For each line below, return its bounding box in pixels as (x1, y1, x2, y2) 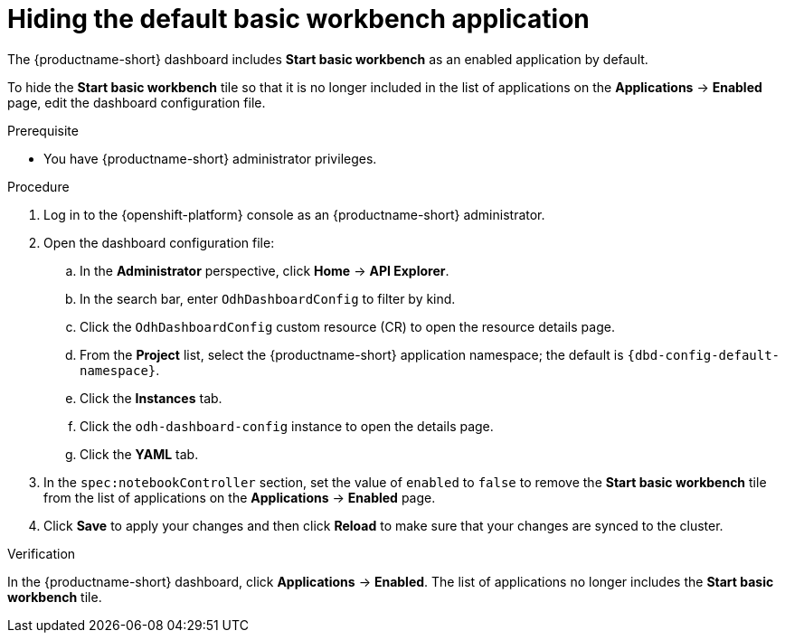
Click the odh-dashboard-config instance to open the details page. (80, 418, 494, 434)
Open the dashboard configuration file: (43, 234, 275, 250)
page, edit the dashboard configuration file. (7, 94, 266, 110)
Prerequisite (7, 122, 79, 138)
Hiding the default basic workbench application (7, 4, 590, 34)
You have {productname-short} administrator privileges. (43, 150, 377, 166)
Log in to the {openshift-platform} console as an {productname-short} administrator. (43, 206, 545, 222)
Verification (7, 545, 76, 561)
